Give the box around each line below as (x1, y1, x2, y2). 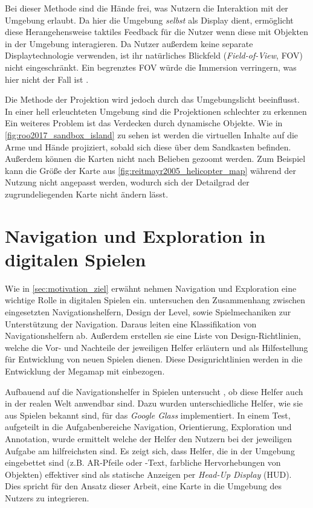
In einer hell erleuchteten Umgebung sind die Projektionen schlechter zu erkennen (5, 104, 307, 117)
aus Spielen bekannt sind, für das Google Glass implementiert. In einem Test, (5, 408, 291, 421)
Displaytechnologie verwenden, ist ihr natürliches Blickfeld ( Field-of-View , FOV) (5, 49, 303, 62)
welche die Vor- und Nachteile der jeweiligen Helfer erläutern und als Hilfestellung (5, 341, 308, 353)
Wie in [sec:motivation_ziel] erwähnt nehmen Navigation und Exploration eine (5, 281, 297, 294)
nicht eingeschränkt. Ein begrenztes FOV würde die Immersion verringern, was (5, 60, 297, 73)
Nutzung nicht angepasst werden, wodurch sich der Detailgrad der (5, 176, 250, 188)
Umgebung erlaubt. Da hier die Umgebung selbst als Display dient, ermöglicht (5, 13, 294, 26)
